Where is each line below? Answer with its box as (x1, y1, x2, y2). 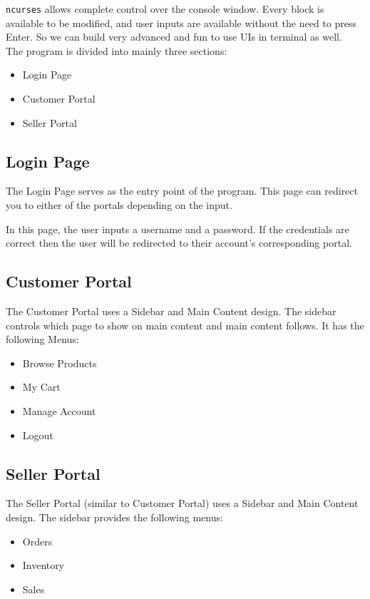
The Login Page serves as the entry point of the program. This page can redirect (6, 183, 359, 198)
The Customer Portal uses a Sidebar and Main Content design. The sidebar (6, 304, 336, 318)
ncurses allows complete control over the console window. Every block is (6, 1, 324, 16)
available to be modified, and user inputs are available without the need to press (6, 15, 356, 30)
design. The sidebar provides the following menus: (6, 509, 223, 524)
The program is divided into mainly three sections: (6, 43, 227, 58)
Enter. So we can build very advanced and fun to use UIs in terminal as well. (6, 29, 342, 44)
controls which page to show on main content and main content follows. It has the (6, 317, 364, 332)
